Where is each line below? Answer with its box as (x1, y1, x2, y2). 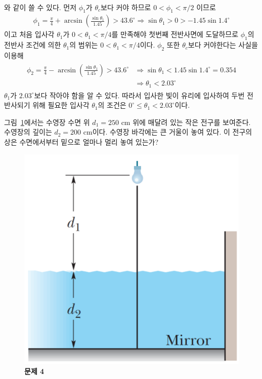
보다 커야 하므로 (101, 2, 151, 12)
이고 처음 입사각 (4, 29, 55, 39)
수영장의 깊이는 (4, 127, 52, 137)
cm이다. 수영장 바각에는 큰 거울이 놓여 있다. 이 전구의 (83, 127, 252, 137)
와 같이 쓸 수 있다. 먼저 (4, 2, 77, 12)
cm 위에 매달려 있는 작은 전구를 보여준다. (121, 116, 251, 127)
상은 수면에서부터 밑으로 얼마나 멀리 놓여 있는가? (4, 136, 159, 147)
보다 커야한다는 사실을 (188, 39, 258, 50)
